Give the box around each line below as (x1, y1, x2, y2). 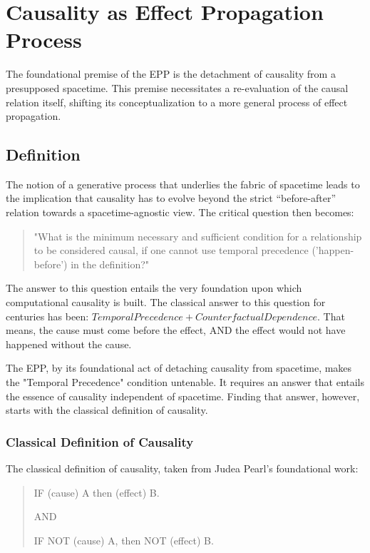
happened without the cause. (6, 336, 132, 351)
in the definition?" (71, 256, 150, 271)
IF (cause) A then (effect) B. (34, 484, 160, 499)
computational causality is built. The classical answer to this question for (6, 295, 326, 310)
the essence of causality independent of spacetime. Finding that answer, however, (6, 388, 360, 403)
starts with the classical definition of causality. (6, 402, 208, 417)
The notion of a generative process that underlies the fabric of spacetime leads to (6, 176, 360, 191)
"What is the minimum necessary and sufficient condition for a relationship (34, 228, 362, 243)
